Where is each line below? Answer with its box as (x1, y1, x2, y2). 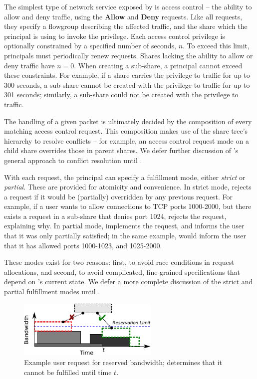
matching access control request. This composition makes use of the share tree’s (4, 126, 248, 136)
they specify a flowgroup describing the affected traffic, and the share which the (4, 21, 248, 31)
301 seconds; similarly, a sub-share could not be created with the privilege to (4, 89, 239, 100)
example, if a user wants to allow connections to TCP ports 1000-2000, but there (4, 201, 252, 211)
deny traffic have (4, 60, 55, 70)
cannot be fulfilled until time (24, 367, 112, 377)
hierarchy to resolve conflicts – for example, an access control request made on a (4, 135, 249, 146)
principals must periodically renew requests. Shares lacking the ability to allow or (4, 50, 253, 60)
